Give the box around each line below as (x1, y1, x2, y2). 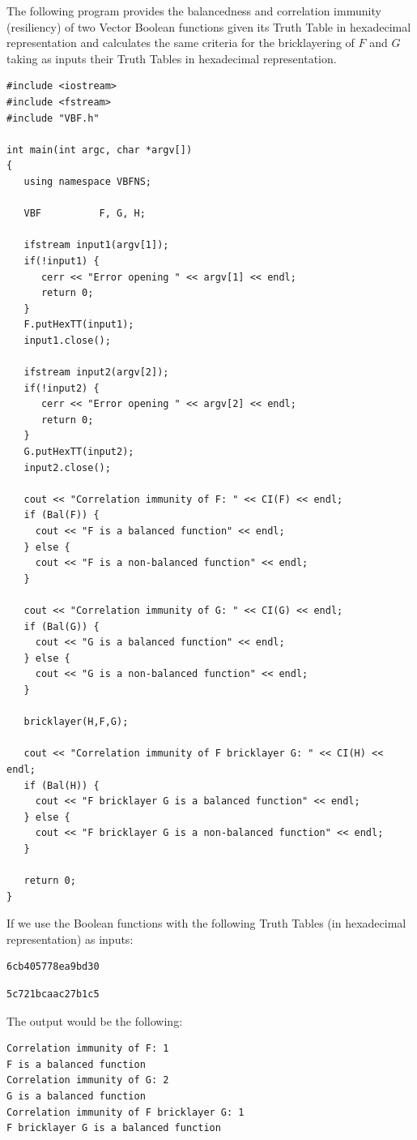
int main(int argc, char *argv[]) (6, 144, 193, 156)
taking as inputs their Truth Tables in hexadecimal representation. (6, 49, 337, 66)
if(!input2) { (23, 382, 100, 394)
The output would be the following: (6, 1012, 183, 1029)
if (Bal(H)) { (23, 779, 100, 791)
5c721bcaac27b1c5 (6, 988, 100, 1001)
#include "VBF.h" (6, 112, 100, 124)
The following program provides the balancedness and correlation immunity (6, 2, 381, 19)
